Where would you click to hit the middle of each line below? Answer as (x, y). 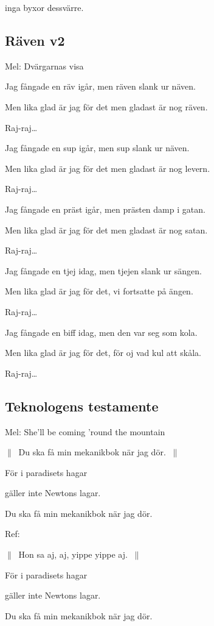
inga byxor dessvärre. (44, 7)
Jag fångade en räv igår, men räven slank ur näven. (100, 86)
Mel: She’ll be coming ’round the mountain (85, 431)
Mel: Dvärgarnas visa (44, 66)
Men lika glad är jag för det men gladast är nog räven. (106, 106)
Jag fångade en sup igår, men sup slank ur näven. (97, 148)
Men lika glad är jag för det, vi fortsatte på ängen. (99, 291)
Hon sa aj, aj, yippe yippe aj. (73, 554)
